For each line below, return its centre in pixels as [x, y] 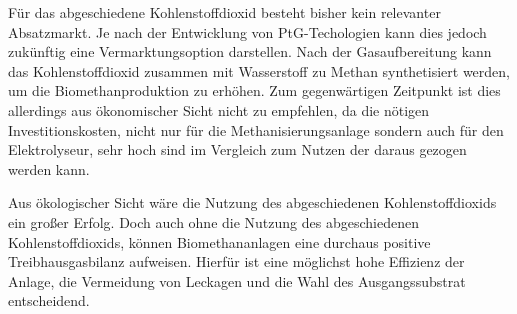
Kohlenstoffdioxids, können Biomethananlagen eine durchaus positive [219, 241]
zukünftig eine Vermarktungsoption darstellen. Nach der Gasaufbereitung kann [250, 51]
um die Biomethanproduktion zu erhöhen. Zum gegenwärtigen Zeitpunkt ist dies [254, 90]
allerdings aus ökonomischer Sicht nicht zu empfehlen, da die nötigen [219, 109]
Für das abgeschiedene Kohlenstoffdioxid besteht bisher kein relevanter [224, 12]
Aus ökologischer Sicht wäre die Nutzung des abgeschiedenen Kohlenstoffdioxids [252, 202]
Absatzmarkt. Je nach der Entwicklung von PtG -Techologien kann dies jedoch [247, 31]
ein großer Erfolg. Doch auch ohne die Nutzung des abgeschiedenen [213, 221]
